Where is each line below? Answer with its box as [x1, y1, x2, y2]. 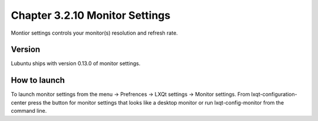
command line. [11, 107, 47, 115]
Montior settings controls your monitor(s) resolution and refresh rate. [11, 29, 178, 36]
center [11, 99, 27, 106]
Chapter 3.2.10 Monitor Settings [11, 9, 171, 22]
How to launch [11, 75, 65, 85]
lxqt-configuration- [251, 91, 297, 98]
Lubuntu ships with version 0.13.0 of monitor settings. [11, 60, 141, 67]
